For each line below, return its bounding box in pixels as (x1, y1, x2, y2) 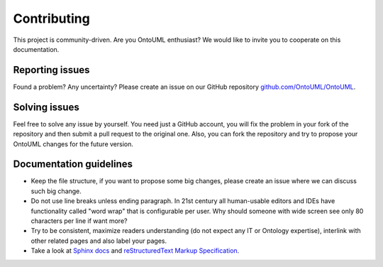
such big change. (30, 187, 82, 195)
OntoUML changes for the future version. (13, 139, 134, 148)
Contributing (13, 11, 90, 26)
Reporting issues (13, 64, 90, 76)
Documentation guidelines (13, 158, 133, 170)
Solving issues (13, 101, 79, 113)
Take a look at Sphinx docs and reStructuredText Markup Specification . (30, 246, 240, 255)
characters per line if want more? (30, 217, 128, 225)
